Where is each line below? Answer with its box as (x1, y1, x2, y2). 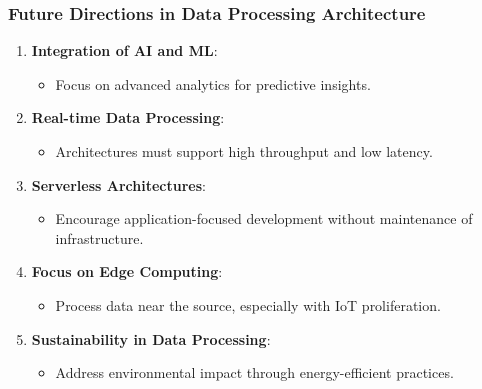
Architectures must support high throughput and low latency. (55, 141, 433, 161)
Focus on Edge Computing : (31, 261, 223, 282)
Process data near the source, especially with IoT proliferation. (55, 294, 441, 315)
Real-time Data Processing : (31, 107, 225, 128)
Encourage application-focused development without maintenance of (55, 208, 473, 229)
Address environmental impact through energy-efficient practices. (55, 362, 454, 383)
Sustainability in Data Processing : (31, 328, 271, 349)
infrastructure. (55, 227, 144, 248)
